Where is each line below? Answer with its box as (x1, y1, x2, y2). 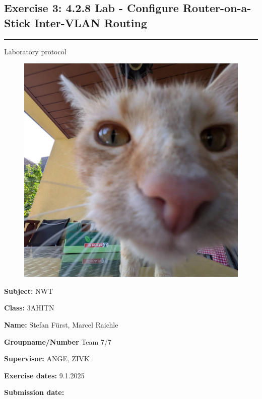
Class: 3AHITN (4, 302, 54, 313)
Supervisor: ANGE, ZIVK (4, 353, 90, 364)
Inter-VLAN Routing (34, 15, 147, 30)
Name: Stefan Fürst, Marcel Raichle (4, 319, 118, 330)
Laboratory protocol (4, 46, 67, 56)
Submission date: (4, 387, 64, 397)
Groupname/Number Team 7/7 (4, 336, 111, 347)
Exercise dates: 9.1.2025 (4, 370, 85, 380)
